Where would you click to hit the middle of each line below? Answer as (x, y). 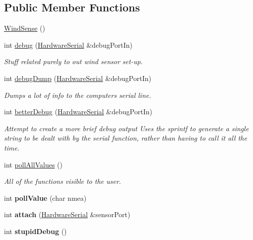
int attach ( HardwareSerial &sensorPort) (67, 214)
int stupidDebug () (35, 231)
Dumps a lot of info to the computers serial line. (78, 95)
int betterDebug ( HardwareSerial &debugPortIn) (78, 112)
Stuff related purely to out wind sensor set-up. (73, 61)
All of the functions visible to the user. (63, 181)
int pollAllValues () (33, 164)
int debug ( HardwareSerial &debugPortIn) (68, 44)
